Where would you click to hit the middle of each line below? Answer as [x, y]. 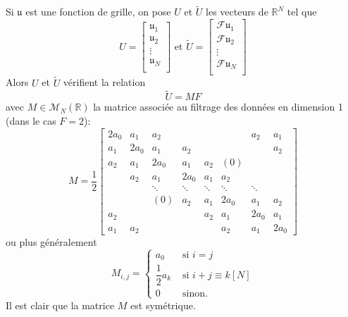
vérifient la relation [104, 82]
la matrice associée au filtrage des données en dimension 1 [218, 107]
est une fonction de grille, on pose [98, 12]
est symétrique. [163, 305]
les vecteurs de [237, 12]
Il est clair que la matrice [60, 305]
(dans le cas [31, 120]
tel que [302, 12]
